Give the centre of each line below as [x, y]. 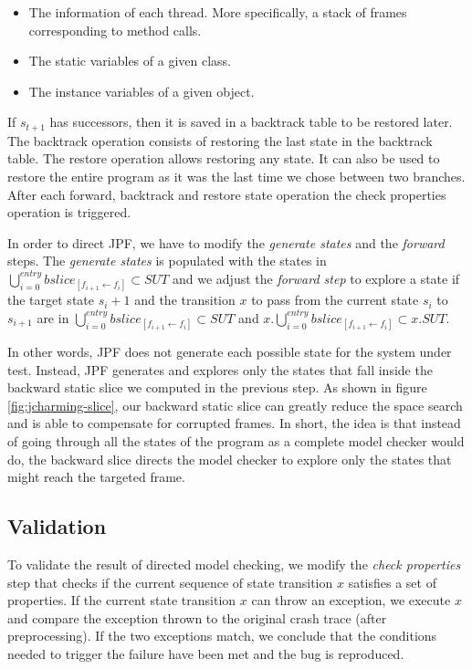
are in [53, 317]
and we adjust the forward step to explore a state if [316, 278]
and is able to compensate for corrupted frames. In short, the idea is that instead [234, 423]
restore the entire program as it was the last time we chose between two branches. [236, 177]
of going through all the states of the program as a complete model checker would [236, 440]
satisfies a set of [392, 582]
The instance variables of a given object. [142, 91]
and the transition [185, 300]
